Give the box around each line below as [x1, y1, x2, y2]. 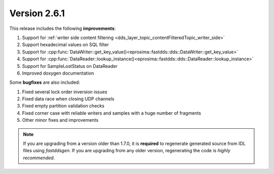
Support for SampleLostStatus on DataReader [22, 63, 118, 69]
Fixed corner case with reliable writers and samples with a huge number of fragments [22, 110, 201, 116]
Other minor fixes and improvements [22, 117, 99, 123]
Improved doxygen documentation [22, 70, 94, 76]
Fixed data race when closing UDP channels [22, 96, 115, 102]
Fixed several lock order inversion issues [22, 89, 108, 95]
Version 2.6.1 [9, 8, 65, 19]
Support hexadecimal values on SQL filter [22, 42, 109, 48]
